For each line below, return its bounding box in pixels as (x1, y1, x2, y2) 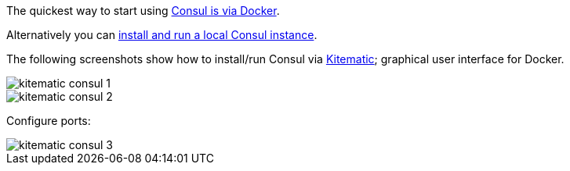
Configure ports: (6, 114, 91, 127)
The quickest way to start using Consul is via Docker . (6, 4, 280, 17)
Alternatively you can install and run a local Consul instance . (6, 28, 318, 41)
